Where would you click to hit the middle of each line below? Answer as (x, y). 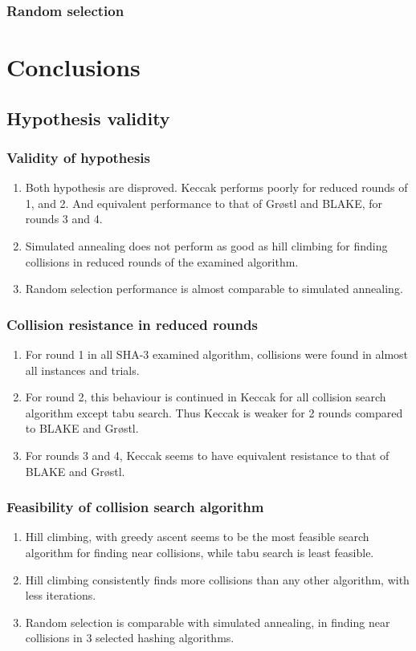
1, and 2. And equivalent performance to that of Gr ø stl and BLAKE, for (204, 203)
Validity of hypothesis (79, 157)
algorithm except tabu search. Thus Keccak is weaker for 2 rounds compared (214, 412)
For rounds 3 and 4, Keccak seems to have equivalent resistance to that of (207, 455)
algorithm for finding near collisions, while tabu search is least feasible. (200, 552)
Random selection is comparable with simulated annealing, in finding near (208, 622)
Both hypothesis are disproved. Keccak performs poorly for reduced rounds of (216, 187)
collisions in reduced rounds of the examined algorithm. (162, 261)
